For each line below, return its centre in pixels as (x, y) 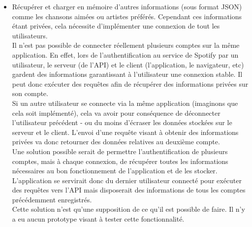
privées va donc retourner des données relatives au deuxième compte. (116, 142)
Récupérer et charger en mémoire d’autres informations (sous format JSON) (127, 6)
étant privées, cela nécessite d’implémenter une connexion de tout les (116, 26)
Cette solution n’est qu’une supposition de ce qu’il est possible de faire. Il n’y (128, 209)
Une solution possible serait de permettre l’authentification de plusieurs (120, 151)
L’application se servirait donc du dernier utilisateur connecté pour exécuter (127, 180)
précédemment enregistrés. (52, 199)
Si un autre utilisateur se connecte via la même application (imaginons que (125, 103)
